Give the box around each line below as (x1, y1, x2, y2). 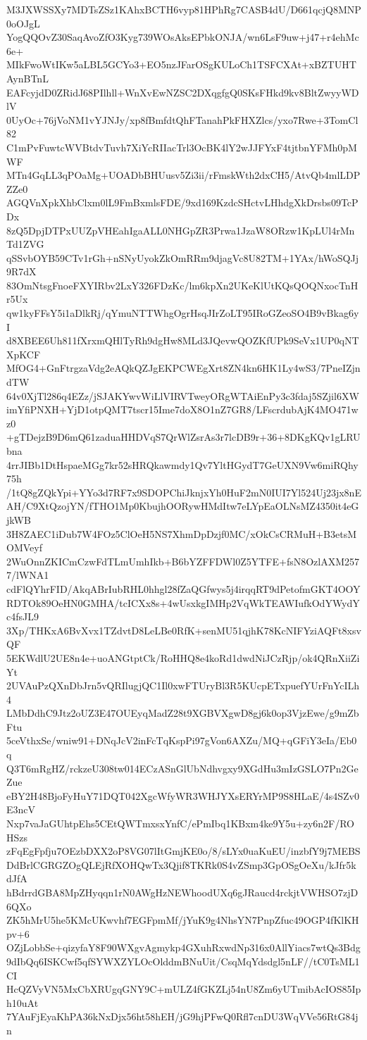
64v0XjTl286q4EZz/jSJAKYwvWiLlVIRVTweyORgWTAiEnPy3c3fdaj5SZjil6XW (6, 388, 359, 403)
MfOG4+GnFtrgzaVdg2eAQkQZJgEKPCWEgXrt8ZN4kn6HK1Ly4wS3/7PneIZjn (6, 361, 361, 375)
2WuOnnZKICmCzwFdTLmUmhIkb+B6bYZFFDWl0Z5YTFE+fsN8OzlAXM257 (6, 553, 360, 568)
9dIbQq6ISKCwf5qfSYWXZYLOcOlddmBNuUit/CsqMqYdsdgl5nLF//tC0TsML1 (6, 953, 360, 968)
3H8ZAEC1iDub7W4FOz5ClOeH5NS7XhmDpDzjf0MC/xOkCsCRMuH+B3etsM (6, 526, 356, 541)
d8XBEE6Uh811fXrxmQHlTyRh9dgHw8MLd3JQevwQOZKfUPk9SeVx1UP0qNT (6, 333, 359, 348)
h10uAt (6, 995, 39, 1010)
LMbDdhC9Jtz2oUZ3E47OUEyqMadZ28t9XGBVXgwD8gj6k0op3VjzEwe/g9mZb (6, 706, 359, 720)
